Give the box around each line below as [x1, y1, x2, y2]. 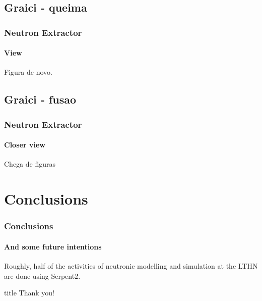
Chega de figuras [4, 159, 56, 169]
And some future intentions [4, 241, 102, 252]
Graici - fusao [4, 91, 77, 107]
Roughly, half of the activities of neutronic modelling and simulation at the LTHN [4, 261, 258, 271]
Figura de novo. [4, 67, 52, 77]
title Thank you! [4, 287, 54, 298]
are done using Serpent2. [4, 270, 81, 281]
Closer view [4, 139, 45, 150]
